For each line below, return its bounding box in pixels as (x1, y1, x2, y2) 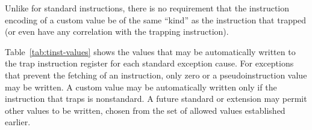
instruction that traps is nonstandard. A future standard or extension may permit (5, 92, 307, 105)
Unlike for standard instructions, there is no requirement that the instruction (5, 2, 290, 14)
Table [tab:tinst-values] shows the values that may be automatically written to (5, 45, 296, 58)
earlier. (5, 116, 31, 128)
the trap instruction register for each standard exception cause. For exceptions (5, 57, 294, 69)
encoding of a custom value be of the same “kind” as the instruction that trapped (5, 13, 307, 26)
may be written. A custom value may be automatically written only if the (5, 80, 277, 93)
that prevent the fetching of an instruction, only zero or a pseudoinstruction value (5, 68, 307, 81)
